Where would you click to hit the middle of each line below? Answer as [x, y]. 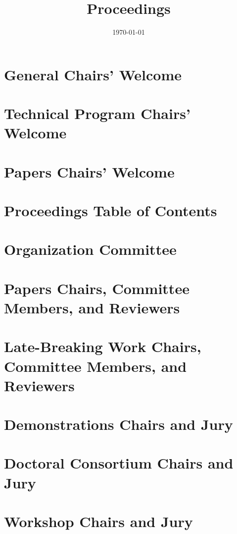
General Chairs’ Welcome [93, 74]
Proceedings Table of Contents [111, 210]
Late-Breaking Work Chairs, [103, 346]
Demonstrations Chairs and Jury [118, 424]
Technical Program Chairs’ [97, 113]
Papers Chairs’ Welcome [89, 171]
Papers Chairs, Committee [97, 288]
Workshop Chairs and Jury [98, 521]
